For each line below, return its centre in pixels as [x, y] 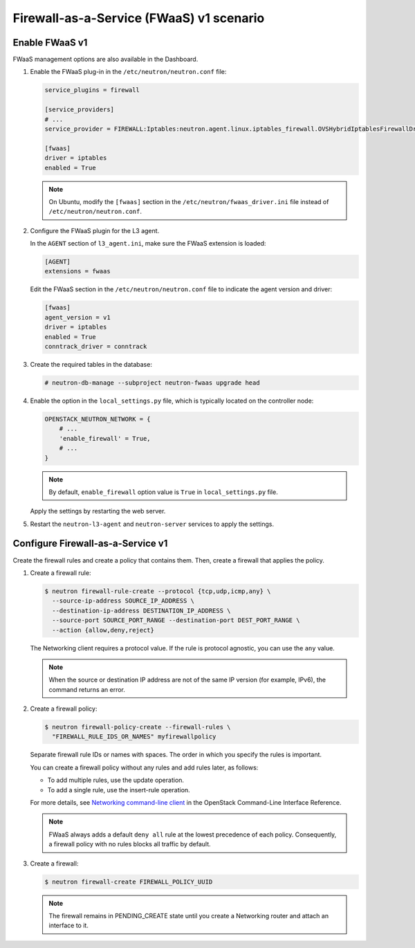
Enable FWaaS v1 [50, 43]
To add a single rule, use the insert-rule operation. [119, 790]
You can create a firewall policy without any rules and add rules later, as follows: [144, 767]
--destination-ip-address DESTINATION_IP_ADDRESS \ [141, 610]
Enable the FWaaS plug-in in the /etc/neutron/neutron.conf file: [128, 72]
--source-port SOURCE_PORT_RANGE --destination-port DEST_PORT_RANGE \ [176, 620]
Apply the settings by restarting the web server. [98, 511]
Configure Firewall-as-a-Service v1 [90, 544]
